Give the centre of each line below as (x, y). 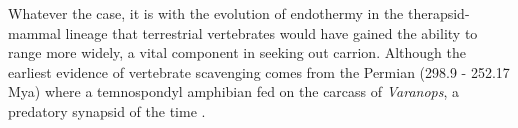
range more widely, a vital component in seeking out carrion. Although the (237, 52)
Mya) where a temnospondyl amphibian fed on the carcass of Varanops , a (233, 91)
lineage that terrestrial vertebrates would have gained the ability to (271, 32)
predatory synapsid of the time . (107, 110)
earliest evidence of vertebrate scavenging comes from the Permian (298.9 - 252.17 (259, 71)
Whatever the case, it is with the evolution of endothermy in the (206, 13)
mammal (34, 32)
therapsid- (438, 13)
